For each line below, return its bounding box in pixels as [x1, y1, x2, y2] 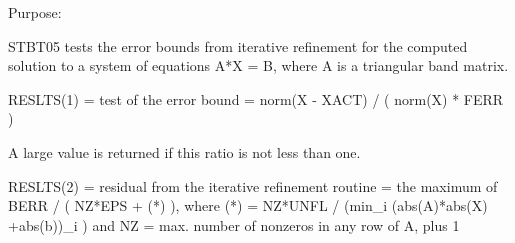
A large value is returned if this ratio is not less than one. [8, 141, 361, 162]
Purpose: [8, 2, 62, 22]
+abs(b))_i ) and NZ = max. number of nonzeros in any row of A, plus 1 [8, 214, 460, 235]
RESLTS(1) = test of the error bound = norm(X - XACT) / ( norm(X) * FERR [8, 88, 504, 109]
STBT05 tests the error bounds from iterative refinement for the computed [8, 35, 468, 56]
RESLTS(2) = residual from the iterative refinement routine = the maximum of [8, 175, 498, 196]
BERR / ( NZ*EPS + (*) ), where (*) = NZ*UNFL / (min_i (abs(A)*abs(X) [8, 195, 488, 216]
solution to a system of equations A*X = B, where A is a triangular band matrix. [8, 55, 509, 76]
